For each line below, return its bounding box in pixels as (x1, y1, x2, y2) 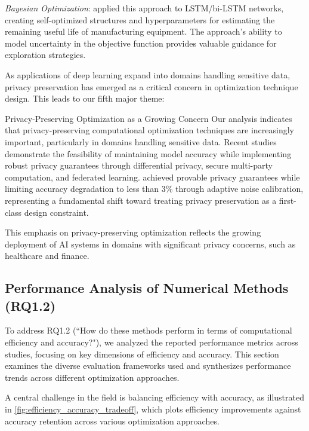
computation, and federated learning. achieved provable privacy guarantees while (5, 170, 300, 183)
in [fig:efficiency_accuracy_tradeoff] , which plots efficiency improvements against (5, 403, 301, 415)
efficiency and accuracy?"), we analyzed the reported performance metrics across (5, 336, 298, 349)
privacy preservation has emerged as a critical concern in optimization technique (5, 80, 298, 93)
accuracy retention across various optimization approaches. (5, 414, 220, 427)
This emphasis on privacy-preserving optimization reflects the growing (5, 226, 261, 239)
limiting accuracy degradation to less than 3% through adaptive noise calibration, (5, 182, 304, 195)
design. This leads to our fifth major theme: (5, 92, 165, 105)
